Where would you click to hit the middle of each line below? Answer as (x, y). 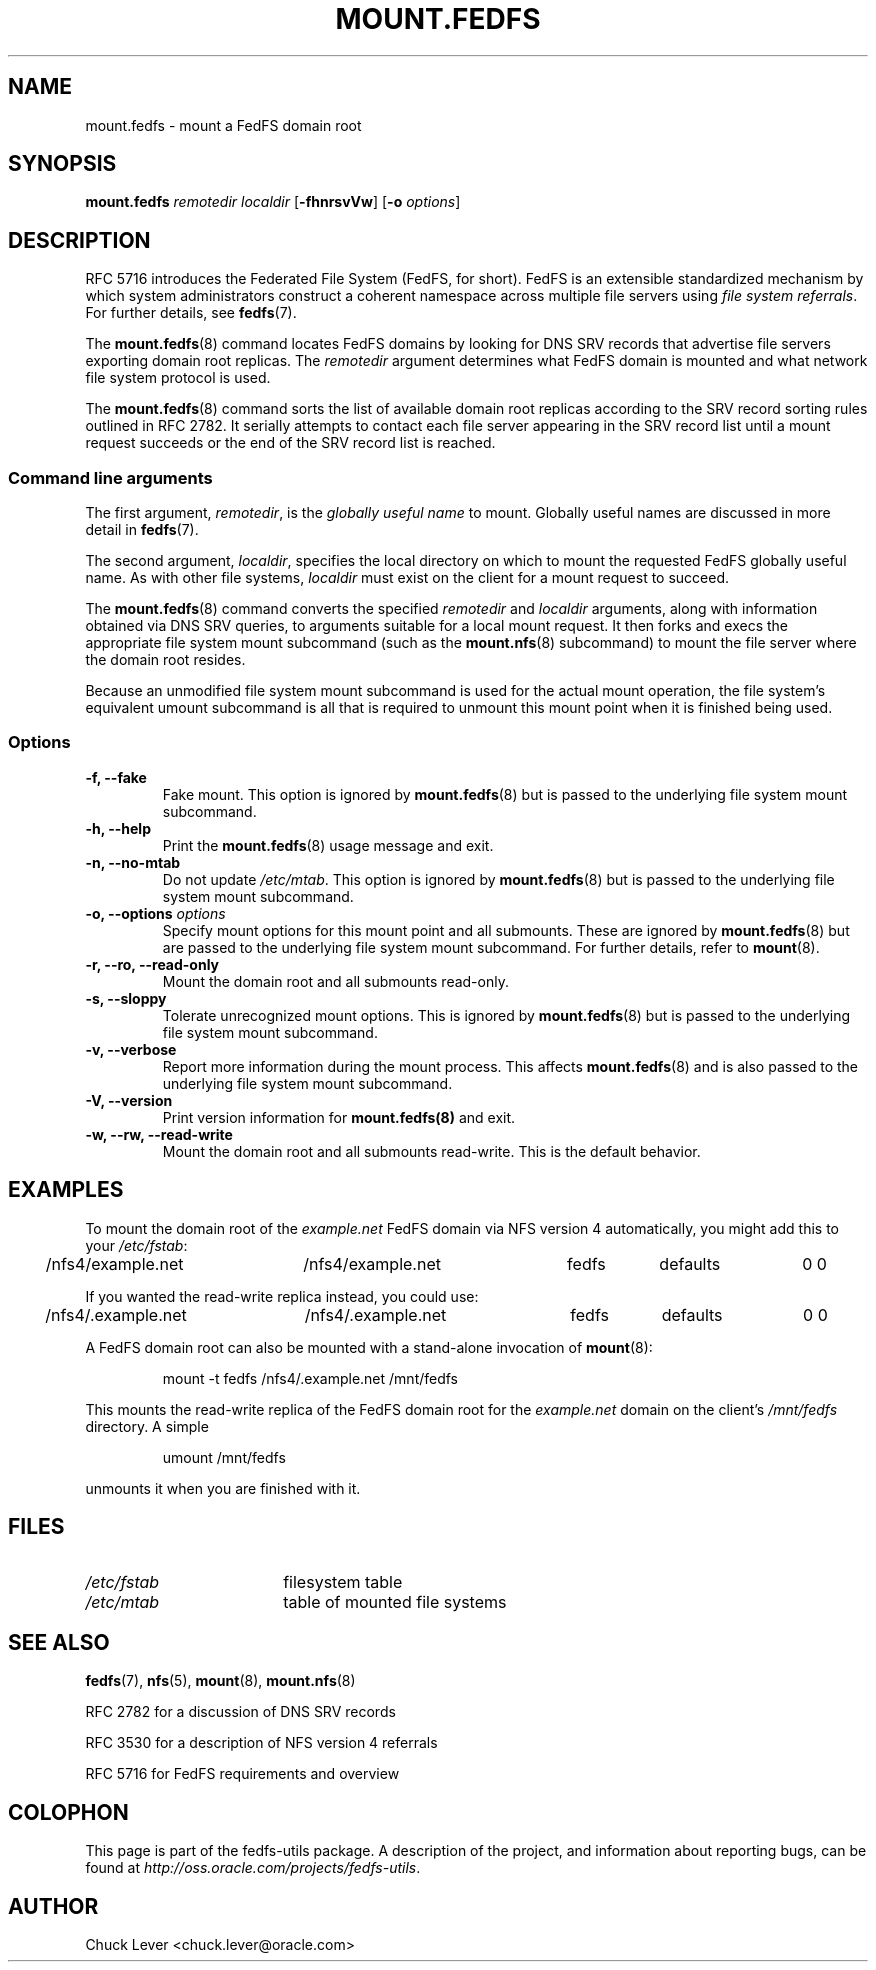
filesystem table (343, 1582)
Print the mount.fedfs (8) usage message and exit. (328, 845)
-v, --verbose (131, 1049)
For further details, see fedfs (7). (191, 313)
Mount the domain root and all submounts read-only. (335, 981)
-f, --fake (116, 777)
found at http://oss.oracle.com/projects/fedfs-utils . (253, 1868)
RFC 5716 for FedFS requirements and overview (242, 1774)
